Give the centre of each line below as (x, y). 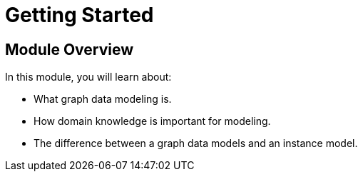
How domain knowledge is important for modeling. (152, 121)
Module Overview (70, 49)
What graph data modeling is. (103, 99)
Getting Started (80, 15)
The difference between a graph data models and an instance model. (196, 143)
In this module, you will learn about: (88, 77)
